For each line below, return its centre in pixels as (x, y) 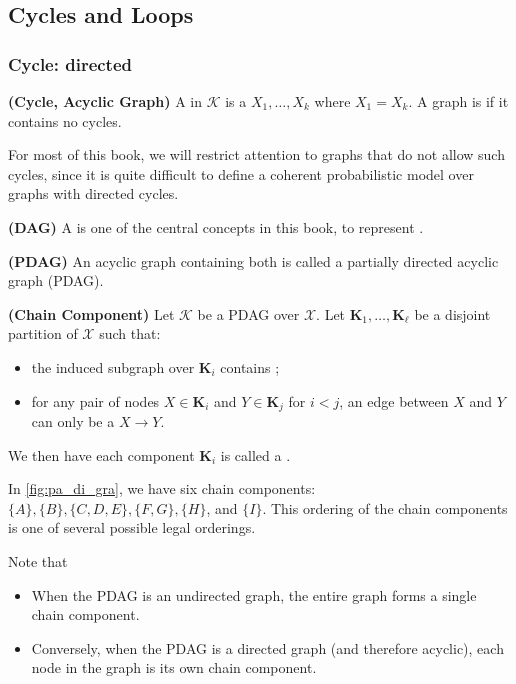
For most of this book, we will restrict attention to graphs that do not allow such (256, 154)
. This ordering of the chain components (385, 507)
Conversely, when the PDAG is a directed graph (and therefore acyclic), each (267, 647)
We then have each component (101, 454)
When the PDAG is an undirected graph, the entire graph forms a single (254, 594)
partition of (43, 333)
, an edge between (394, 400)
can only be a (73, 420)
